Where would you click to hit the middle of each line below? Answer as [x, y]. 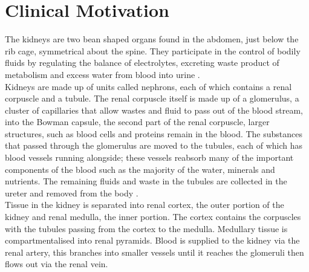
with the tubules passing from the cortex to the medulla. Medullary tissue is [146, 228]
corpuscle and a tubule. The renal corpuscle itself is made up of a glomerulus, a [152, 98]
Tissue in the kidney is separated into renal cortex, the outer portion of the [145, 205]
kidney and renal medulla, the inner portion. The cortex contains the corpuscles [153, 217]
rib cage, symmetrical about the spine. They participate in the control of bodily [153, 50]
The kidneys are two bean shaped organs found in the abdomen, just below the [152, 39]
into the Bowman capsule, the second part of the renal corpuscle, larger [137, 122]
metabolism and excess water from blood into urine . [102, 74]
